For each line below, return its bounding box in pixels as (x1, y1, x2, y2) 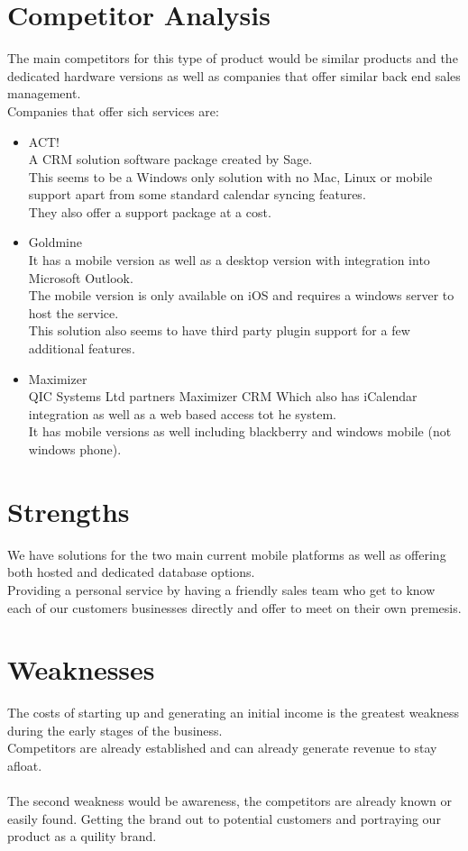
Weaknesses (7, 651, 155, 688)
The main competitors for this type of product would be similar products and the (7, 49, 458, 68)
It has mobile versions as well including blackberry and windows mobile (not (28, 422, 452, 441)
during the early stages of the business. (7, 720, 223, 739)
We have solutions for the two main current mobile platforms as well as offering (7, 544, 446, 563)
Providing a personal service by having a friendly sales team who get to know (7, 580, 436, 599)
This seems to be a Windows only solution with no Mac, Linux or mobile (28, 167, 433, 186)
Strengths (7, 492, 130, 529)
